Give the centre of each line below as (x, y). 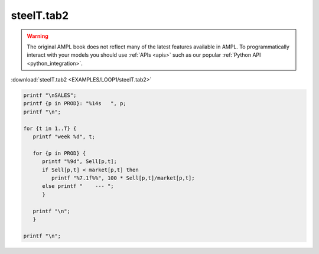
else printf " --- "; (78, 186)
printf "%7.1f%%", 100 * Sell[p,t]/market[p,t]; (123, 178)
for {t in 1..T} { (50, 128)
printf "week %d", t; (64, 137)
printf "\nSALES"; (50, 95)
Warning (38, 36)
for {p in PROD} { (59, 153)
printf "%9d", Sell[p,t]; (80, 162)
